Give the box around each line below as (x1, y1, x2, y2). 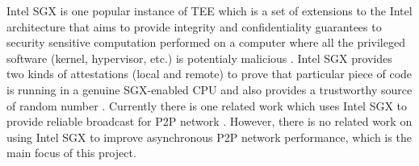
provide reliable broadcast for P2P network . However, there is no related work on (6, 113, 413, 130)
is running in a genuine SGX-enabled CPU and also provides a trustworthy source (6, 81, 413, 98)
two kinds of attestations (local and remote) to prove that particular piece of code (6, 65, 413, 82)
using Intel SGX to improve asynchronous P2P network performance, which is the (6, 128, 412, 145)
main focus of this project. (6, 144, 136, 161)
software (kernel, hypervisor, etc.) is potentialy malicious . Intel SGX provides (6, 49, 392, 66)
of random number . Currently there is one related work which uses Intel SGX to (6, 97, 408, 114)
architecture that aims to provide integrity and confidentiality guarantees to (6, 18, 382, 35)
